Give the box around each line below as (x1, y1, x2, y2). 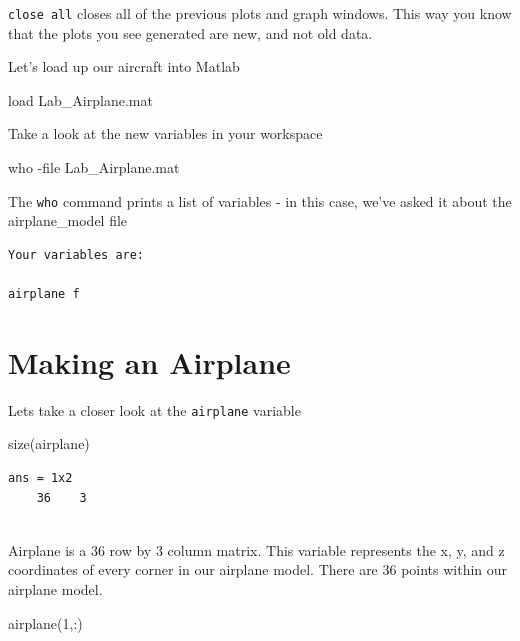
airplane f (8, 287, 80, 302)
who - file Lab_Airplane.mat (8, 157, 180, 178)
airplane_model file (8, 210, 128, 231)
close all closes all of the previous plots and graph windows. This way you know (8, 3, 512, 23)
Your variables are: (8, 247, 145, 262)
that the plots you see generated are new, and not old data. (8, 22, 373, 43)
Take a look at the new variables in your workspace (8, 123, 323, 144)
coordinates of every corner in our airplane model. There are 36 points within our (8, 559, 508, 580)
